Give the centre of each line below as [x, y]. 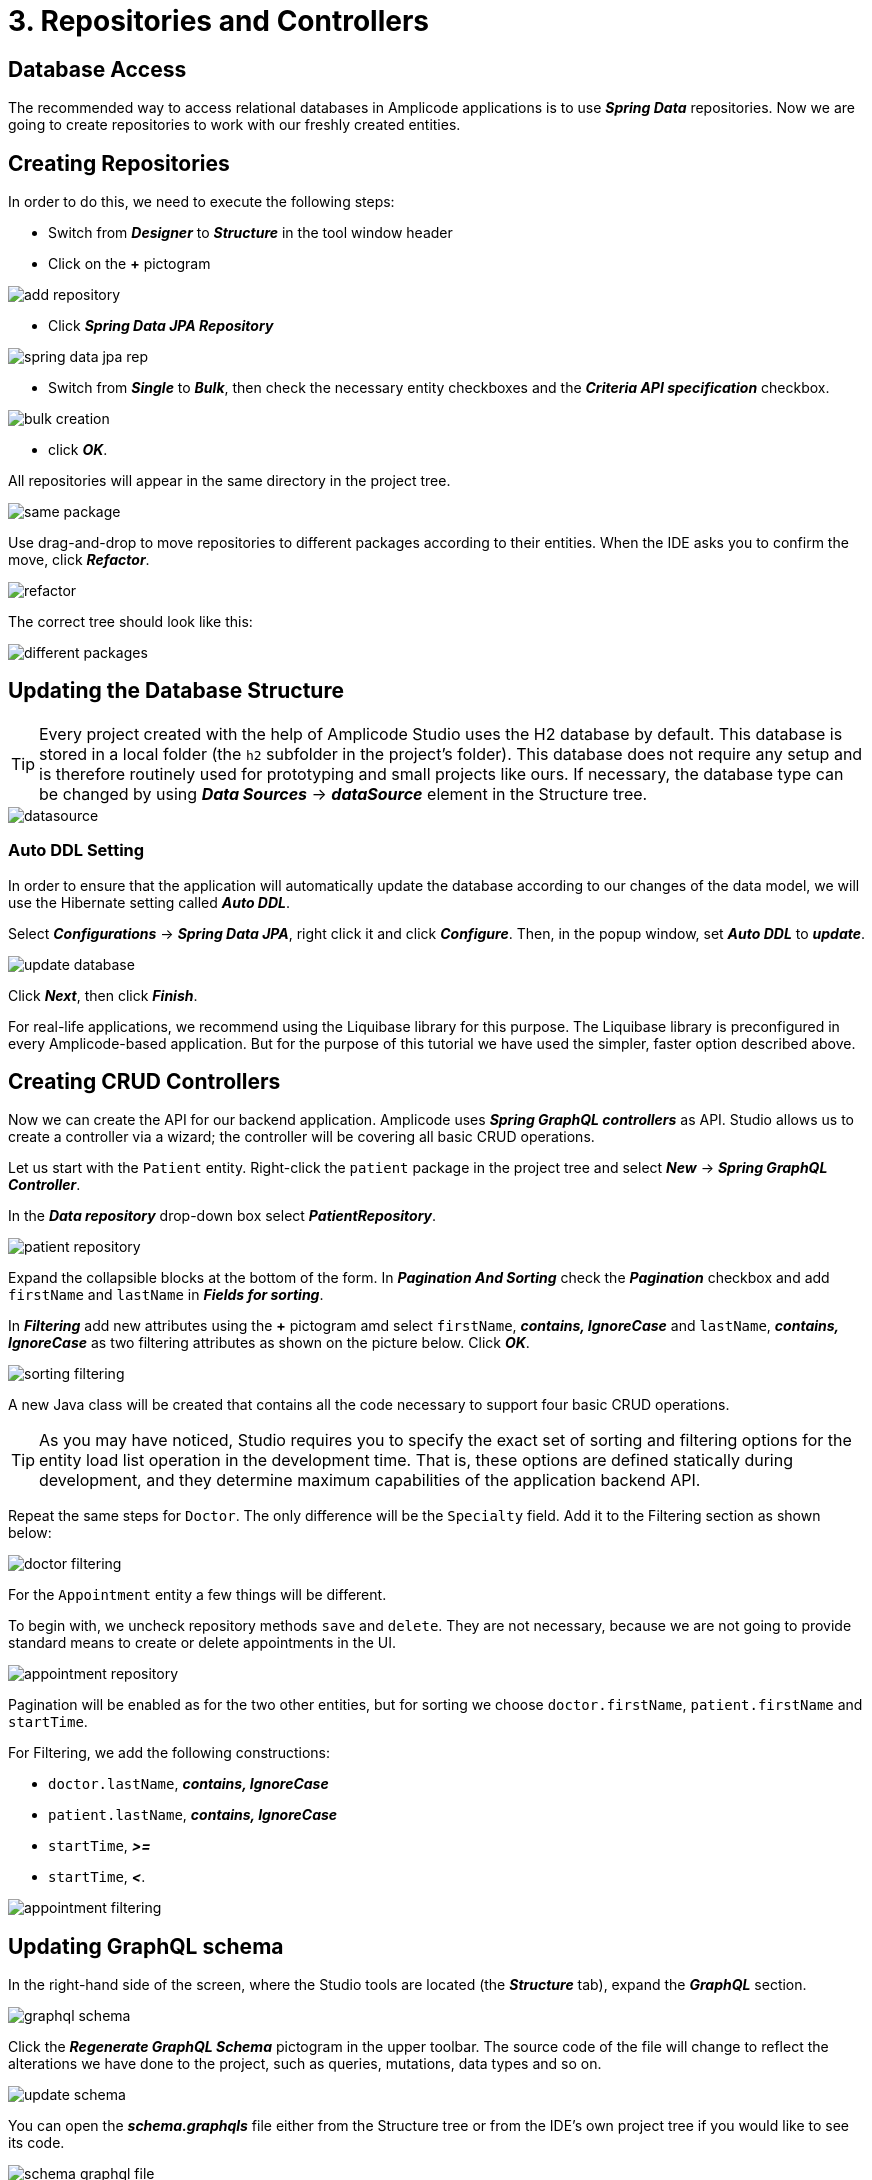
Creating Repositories [119, 163]
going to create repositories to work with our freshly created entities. [234, 125]
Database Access [97, 69]
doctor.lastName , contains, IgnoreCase [188, 1784]
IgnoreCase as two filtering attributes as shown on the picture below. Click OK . [269, 1343]
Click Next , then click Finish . [103, 995]
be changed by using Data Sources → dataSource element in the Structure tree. [343, 793]
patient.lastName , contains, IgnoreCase [193, 1815]
